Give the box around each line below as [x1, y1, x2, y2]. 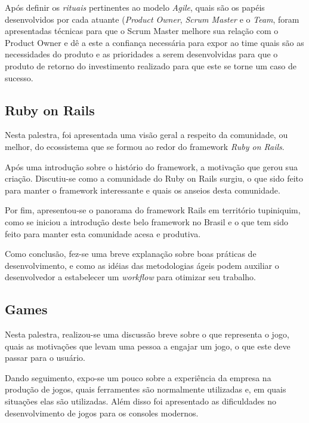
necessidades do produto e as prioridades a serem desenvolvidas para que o [5, 48, 278, 60]
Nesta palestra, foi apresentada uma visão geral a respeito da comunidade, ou [5, 128, 288, 141]
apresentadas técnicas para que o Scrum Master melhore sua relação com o [5, 24, 279, 37]
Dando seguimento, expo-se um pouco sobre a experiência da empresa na [5, 371, 271, 384]
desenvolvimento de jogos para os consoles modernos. [5, 406, 199, 419]
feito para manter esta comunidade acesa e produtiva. [5, 227, 201, 240]
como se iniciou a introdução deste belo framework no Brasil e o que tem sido [5, 215, 289, 228]
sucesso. [5, 71, 33, 84]
